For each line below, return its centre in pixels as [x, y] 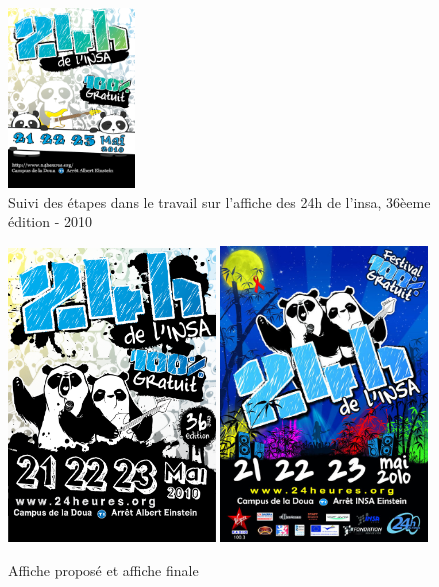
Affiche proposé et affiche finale [103, 569]
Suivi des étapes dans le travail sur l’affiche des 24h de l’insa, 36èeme [219, 201]
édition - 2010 [50, 221]
